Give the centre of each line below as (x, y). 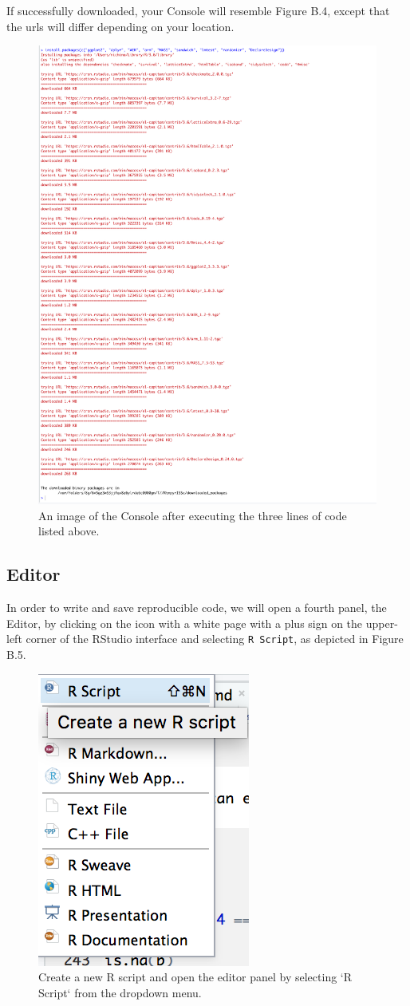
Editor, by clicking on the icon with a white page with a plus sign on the (185, 623)
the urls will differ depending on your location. (120, 26)
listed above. (69, 531)
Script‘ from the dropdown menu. (120, 992)
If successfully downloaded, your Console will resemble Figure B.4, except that (198, 10)
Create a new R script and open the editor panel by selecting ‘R (195, 977)
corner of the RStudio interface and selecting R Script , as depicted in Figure (215, 639)
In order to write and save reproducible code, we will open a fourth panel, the (197, 608)
